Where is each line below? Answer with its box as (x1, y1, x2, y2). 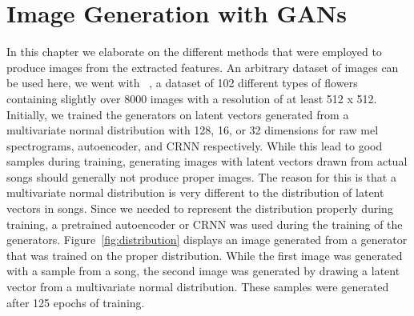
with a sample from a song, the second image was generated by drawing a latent (6, 262, 400, 279)
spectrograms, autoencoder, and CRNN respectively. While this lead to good (6, 137, 383, 154)
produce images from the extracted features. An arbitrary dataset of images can (6, 58, 399, 75)
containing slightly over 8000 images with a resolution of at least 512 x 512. (6, 90, 377, 106)
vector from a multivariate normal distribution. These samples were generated (6, 278, 389, 295)
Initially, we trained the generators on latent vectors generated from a (6, 106, 349, 122)
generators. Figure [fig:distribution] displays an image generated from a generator (6, 231, 408, 248)
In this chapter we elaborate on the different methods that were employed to (6, 43, 382, 60)
